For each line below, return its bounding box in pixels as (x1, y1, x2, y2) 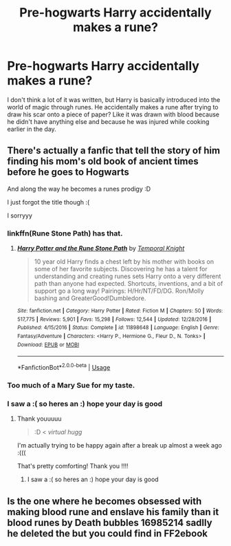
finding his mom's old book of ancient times (7, 156, 199, 167)
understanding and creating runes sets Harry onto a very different (34, 272, 221, 280)
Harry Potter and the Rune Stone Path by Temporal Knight (16, 244, 185, 253)
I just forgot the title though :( (7, 198, 90, 206)
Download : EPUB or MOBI (16, 341, 80, 348)
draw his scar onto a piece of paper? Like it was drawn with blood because (7, 110, 220, 118)
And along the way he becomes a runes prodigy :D (7, 185, 151, 193)
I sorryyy (7, 211, 33, 220)
